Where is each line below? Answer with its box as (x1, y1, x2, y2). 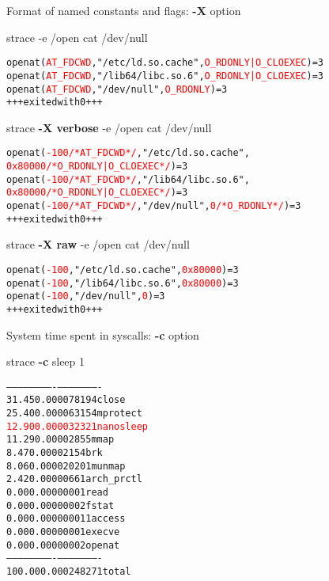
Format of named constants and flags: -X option (6, 2, 241, 18)
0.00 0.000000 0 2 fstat (6, 499, 115, 511)
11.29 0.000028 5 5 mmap (6, 434, 115, 446)
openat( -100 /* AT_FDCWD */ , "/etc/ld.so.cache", (6, 147, 250, 159)
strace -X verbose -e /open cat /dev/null (6, 119, 212, 135)
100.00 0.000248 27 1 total (6, 565, 131, 577)
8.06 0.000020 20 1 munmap (6, 460, 126, 472)
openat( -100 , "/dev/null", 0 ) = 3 (6, 290, 165, 302)
